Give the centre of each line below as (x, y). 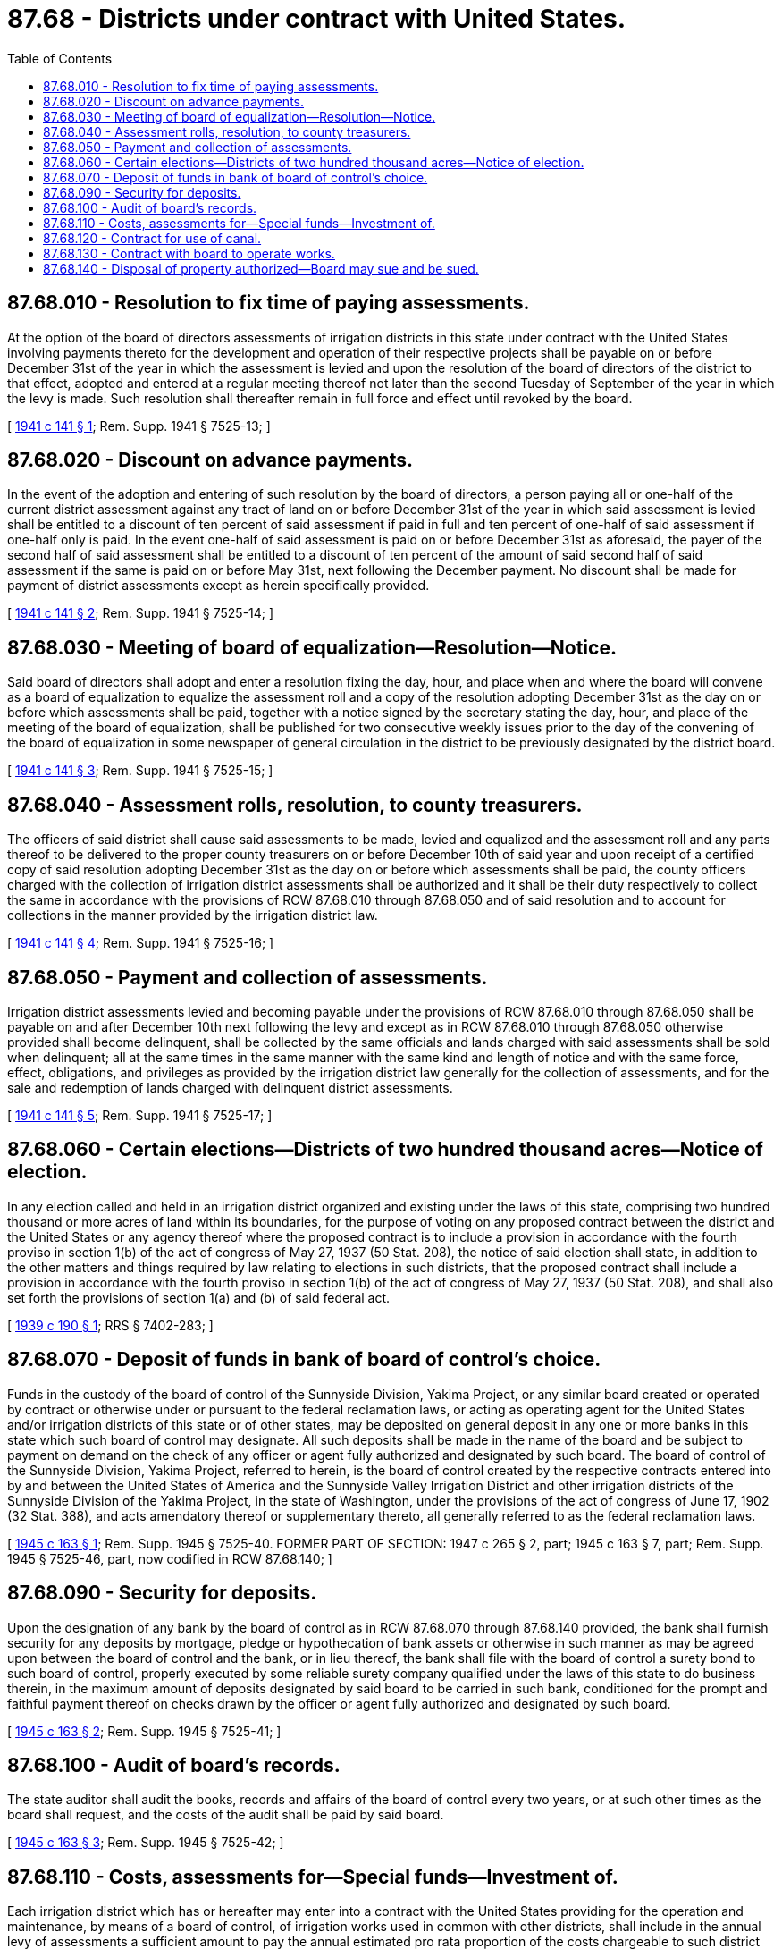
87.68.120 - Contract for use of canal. (152, 238)
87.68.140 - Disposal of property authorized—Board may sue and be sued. (261, 268)
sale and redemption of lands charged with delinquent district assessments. (230, 1087)
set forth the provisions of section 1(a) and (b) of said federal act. (199, 1297)
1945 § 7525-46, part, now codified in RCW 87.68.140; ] (170, 1558)
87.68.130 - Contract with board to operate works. (189, 253)
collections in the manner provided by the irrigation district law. (193, 915)
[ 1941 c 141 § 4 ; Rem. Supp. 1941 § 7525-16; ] (141, 943)
